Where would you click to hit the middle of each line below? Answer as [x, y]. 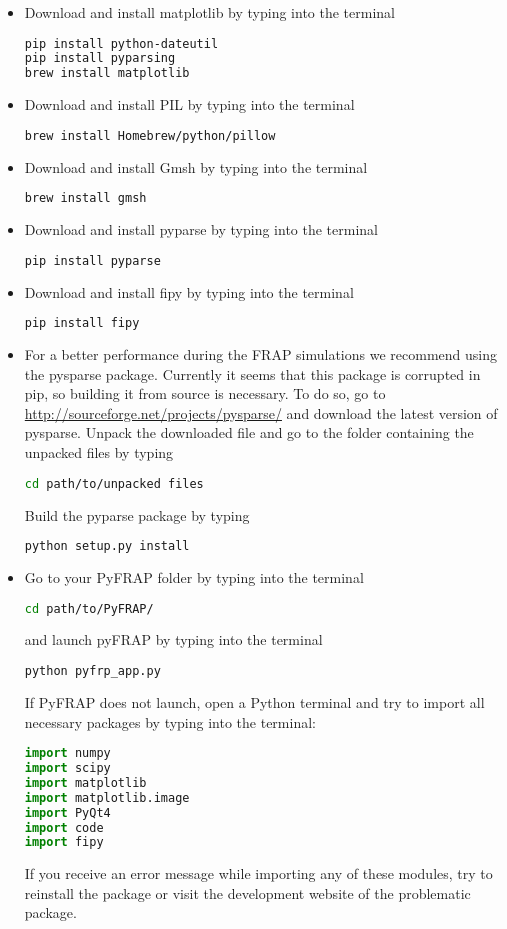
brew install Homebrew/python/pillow [150, 135]
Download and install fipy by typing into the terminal [189, 291]
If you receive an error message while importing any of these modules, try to [258, 873]
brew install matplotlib [107, 73]
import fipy [64, 842]
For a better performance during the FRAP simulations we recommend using [260, 354]
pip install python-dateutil [121, 43]
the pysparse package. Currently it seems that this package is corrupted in [252, 373]
